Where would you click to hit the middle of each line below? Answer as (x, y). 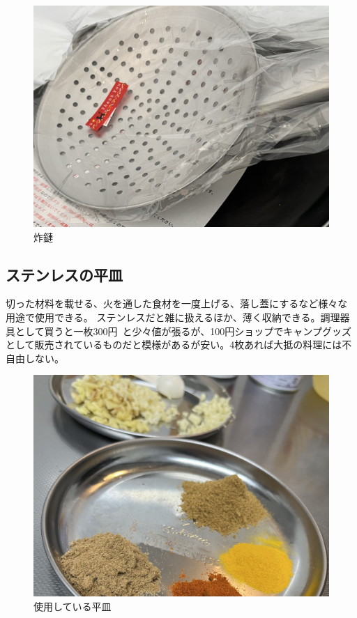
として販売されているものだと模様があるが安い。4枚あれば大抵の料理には (174, 345)
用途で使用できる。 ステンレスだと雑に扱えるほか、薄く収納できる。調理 (173, 317)
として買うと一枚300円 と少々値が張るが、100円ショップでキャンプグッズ (183, 331)
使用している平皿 (73, 606)
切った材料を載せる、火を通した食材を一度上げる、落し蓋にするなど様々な (177, 303)
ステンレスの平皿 (64, 274)
